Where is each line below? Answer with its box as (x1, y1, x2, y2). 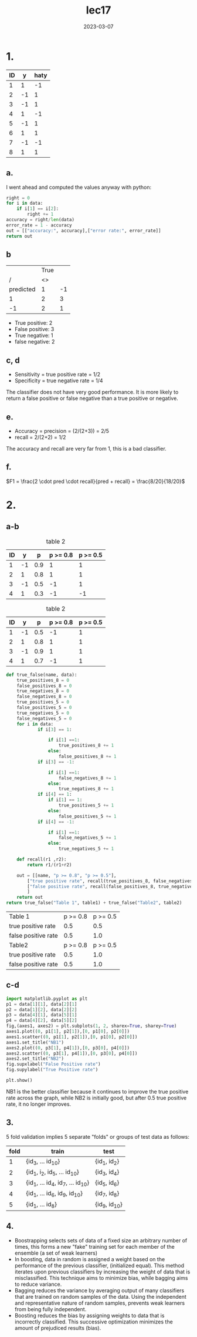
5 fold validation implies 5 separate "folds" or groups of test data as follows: (6, 1133, 189, 1140)
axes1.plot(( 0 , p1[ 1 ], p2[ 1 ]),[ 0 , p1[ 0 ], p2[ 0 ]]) (6, 1029, 130, 1035)
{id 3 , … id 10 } (26, 1157, 60, 1166)
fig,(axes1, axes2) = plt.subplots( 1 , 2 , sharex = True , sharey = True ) (6, 1023, 177, 1029)
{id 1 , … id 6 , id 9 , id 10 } (26, 1189, 83, 1199)
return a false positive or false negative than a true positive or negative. (6, 395, 179, 402)
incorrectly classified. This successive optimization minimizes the (14, 1318, 173, 1325)
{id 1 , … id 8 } (26, 1200, 57, 1209)
